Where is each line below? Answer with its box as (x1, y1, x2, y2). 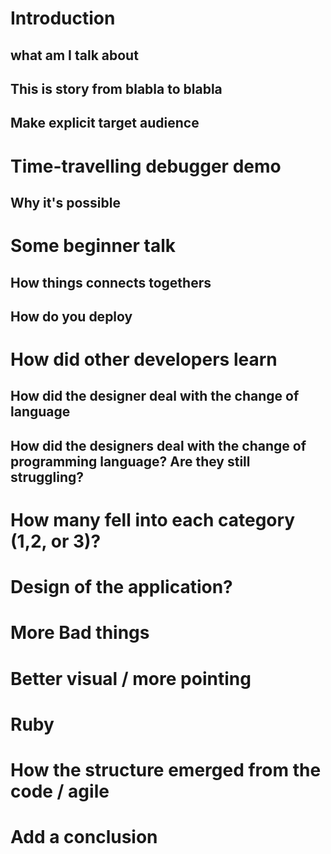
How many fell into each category (10, 509, 296, 532)
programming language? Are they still (10, 453, 251, 470)
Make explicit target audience (10, 115, 200, 132)
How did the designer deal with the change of (10, 388, 300, 405)
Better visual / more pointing (10, 667, 252, 690)
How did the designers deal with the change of (10, 437, 307, 454)
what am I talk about (10, 47, 139, 64)
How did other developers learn (10, 348, 278, 371)
